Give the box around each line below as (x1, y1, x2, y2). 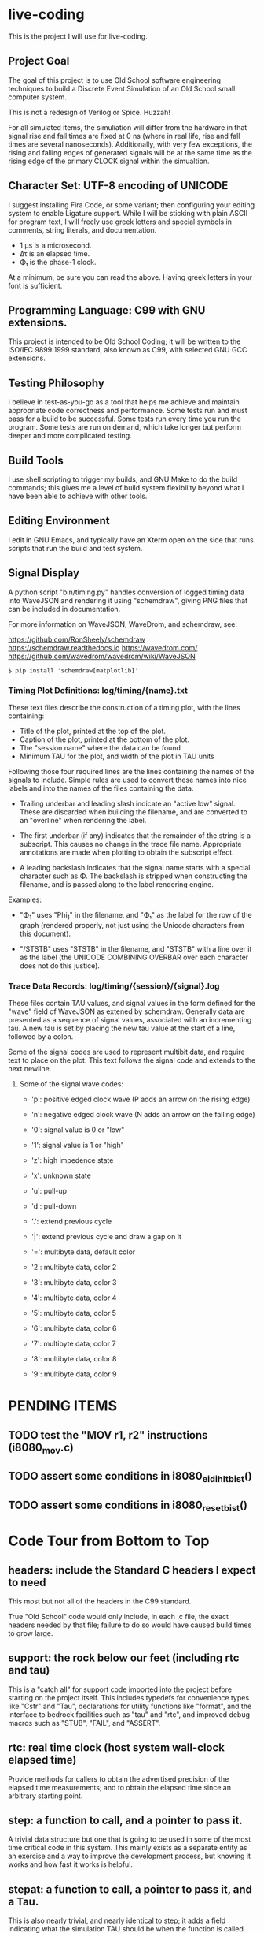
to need (8, 1575, 46, 1589)
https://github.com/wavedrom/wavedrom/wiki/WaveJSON (8, 651, 196, 661)
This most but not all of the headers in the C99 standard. (8, 1596, 192, 1606)
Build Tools (8, 453, 64, 467)
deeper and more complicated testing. (8, 431, 132, 441)
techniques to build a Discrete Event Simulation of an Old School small (8, 84, 236, 93)
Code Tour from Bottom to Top (8, 1532, 210, 1550)
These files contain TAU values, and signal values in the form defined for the (8, 999, 255, 1008)
